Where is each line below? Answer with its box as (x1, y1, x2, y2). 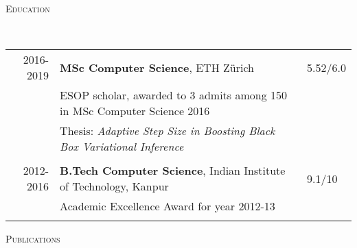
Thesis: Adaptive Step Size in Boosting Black (60, 123, 275, 139)
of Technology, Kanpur (60, 178, 169, 195)
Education (5, 1, 50, 15)
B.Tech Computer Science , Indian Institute (60, 162, 286, 179)
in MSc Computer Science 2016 (60, 103, 210, 119)
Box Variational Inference (60, 138, 184, 155)
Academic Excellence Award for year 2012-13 (60, 198, 275, 214)
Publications (5, 232, 60, 246)
